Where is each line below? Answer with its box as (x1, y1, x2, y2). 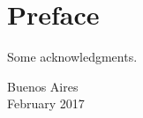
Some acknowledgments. (7, 48, 138, 66)
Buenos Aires (7, 77, 79, 95)
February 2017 (7, 94, 85, 113)
